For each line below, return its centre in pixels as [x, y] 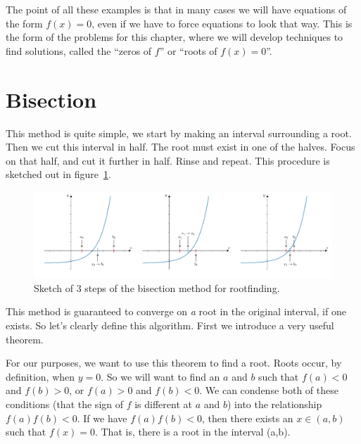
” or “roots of [188, 50]
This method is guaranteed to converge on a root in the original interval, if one [176, 311]
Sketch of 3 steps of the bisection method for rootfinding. [157, 287]
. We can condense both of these [269, 390]
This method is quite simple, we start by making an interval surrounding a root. [179, 133]
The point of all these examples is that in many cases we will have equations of [176, 9]
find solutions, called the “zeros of [79, 50]
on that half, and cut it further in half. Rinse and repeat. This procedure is [168, 160]
